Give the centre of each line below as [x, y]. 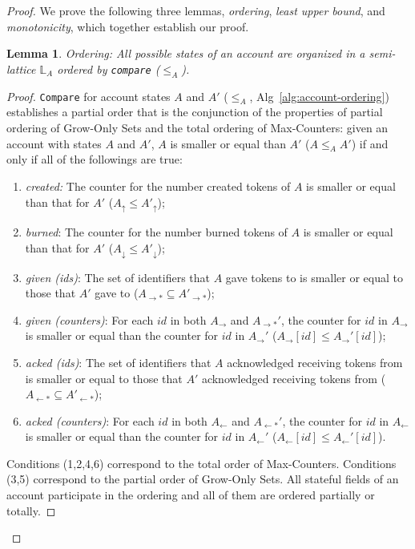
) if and [370, 143]
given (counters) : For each [89, 319]
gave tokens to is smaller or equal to [314, 277]
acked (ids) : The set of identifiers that [118, 362]
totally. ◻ [31, 510]
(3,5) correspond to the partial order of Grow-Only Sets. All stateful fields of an [203, 479]
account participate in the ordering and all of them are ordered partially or [191, 495]
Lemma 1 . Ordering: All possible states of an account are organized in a [186, 53]
